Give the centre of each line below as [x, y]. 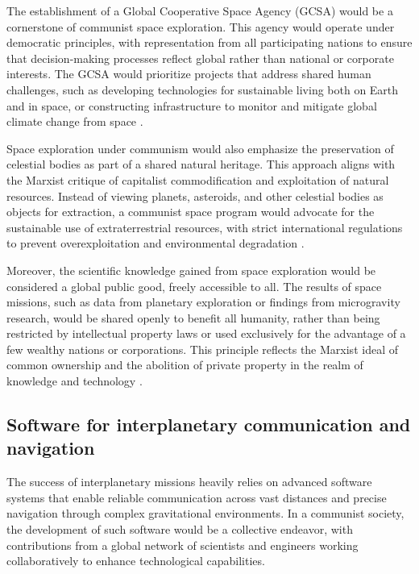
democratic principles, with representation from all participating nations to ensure [209, 42]
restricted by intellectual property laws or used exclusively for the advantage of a [206, 333]
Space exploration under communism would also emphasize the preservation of [200, 148]
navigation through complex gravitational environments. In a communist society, [205, 513]
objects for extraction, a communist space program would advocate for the [191, 212]
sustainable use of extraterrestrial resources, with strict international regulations [205, 227]
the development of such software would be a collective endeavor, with [180, 529]
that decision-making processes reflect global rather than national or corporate [200, 58]
